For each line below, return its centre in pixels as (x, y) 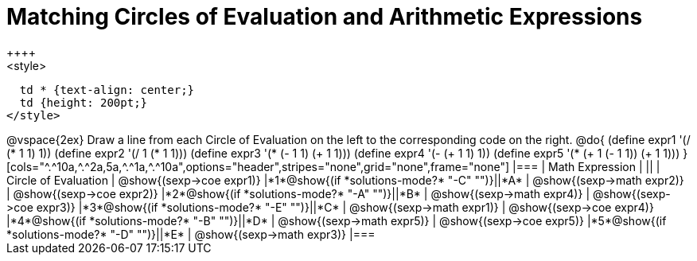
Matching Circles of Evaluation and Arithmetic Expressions (325, 17)
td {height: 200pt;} (84, 102)
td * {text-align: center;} (107, 90)
